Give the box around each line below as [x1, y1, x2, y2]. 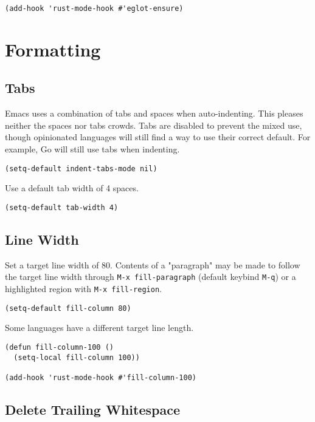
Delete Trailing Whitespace [5, 400, 180, 418]
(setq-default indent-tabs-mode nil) [5, 164, 157, 173]
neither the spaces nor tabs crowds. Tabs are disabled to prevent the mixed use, [5, 118, 302, 131]
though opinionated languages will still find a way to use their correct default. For [5, 131, 311, 143]
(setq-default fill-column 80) [5, 304, 131, 313]
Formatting [5, 36, 101, 61]
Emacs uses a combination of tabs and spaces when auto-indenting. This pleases [5, 107, 303, 120]
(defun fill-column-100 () [5, 342, 114, 352]
